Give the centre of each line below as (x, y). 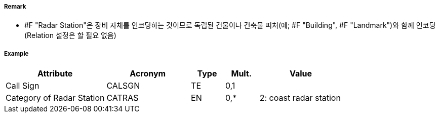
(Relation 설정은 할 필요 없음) (70, 35)
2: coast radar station (300, 98)
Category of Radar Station (55, 98)
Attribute (55, 74)
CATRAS (123, 98)
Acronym (148, 74)
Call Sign (23, 86)
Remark (15, 7)
